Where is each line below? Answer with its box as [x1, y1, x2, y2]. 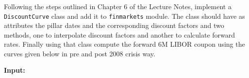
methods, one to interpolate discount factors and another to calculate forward [4, 29, 235, 39]
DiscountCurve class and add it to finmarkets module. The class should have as [4, 11, 245, 21]
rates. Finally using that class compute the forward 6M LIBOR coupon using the [4, 39, 245, 49]
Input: [4, 65, 25, 75]
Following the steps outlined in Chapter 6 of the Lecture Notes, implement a [4, 1, 232, 11]
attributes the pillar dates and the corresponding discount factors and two [4, 20, 224, 30]
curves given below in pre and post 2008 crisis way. [4, 49, 155, 59]
